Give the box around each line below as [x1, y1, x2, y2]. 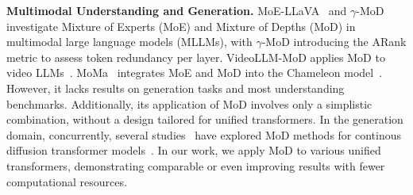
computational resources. [6, 173, 127, 189]
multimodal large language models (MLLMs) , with [6, 33, 253, 50]
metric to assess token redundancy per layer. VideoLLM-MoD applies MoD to [6, 48, 385, 65]
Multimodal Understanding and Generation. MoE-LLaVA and [6, 2, 347, 18]
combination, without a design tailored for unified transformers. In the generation [6, 111, 403, 128]
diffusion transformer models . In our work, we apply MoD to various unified [6, 142, 381, 159]
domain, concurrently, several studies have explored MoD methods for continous [6, 126, 402, 143]
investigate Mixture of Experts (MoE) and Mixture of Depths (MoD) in [6, 17, 356, 34]
